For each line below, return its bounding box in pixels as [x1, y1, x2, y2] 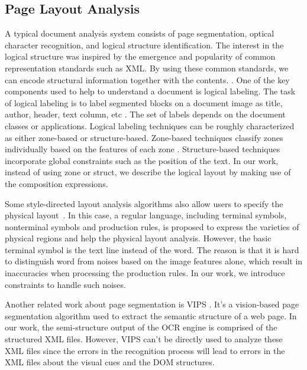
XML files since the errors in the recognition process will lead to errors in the [5, 344, 285, 356]
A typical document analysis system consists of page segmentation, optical [5, 27, 274, 40]
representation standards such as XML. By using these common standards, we [5, 61, 289, 74]
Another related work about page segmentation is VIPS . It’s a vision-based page [5, 298, 299, 310]
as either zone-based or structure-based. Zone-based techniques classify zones [5, 131, 283, 143]
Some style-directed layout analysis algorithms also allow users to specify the [5, 197, 283, 209]
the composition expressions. [5, 177, 108, 189]
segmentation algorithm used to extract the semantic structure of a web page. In [5, 309, 297, 322]
